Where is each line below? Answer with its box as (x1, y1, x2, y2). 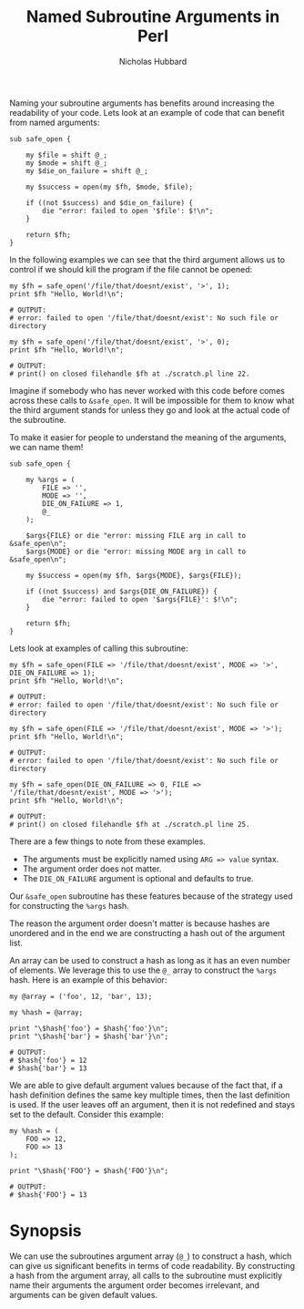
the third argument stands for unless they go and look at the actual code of (9, 404, 290, 416)
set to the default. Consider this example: (9, 1108, 164, 1119)
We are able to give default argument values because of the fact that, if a (9, 1079, 284, 1090)
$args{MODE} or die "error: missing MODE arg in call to (25, 547, 247, 556)
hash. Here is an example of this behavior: (9, 974, 167, 985)
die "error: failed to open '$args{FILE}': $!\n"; (42, 594, 238, 603)
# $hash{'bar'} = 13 (9, 1064, 88, 1073)
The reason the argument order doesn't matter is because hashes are (9, 918, 270, 929)
